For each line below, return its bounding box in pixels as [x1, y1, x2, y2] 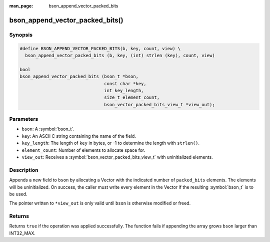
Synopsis [9, 31, 32, 38]
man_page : [9, 3, 33, 9]
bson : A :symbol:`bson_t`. [21, 126, 74, 132]
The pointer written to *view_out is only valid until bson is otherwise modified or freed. [9, 200, 191, 206]
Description [9, 166, 38, 173]
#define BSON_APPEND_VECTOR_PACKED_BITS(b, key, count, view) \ [19, 46, 181, 51]
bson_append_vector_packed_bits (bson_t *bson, [19, 74, 138, 80]
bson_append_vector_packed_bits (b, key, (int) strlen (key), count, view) [25, 53, 215, 58]
